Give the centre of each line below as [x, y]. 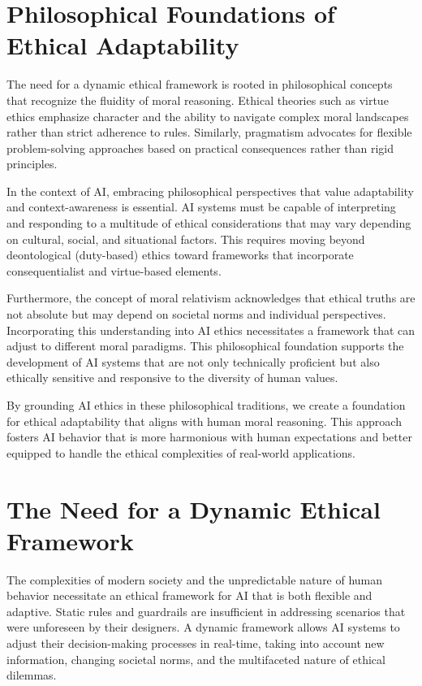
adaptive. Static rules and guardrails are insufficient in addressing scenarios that [206, 611]
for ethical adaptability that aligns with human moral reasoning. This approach [204, 421]
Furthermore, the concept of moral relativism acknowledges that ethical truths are [211, 298]
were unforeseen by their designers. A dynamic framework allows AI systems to [203, 627]
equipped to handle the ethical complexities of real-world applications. [181, 452]
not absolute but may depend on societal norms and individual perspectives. [196, 314]
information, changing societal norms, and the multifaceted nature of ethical [196, 659]
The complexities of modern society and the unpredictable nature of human [195, 579]
